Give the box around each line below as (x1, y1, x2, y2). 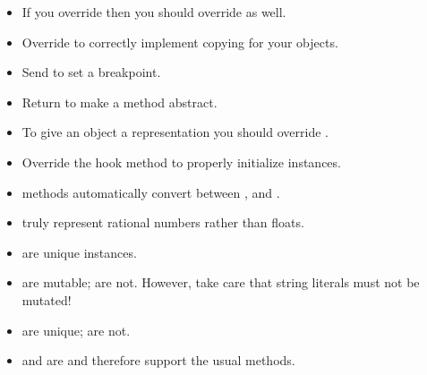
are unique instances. (21, 243, 137, 261)
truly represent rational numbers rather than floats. (21, 213, 304, 232)
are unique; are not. (21, 320, 131, 339)
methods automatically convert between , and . (21, 183, 280, 201)
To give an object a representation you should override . (21, 123, 329, 141)
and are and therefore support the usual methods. (21, 351, 295, 370)
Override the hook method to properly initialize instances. (21, 152, 341, 171)
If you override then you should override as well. (21, 3, 286, 21)
